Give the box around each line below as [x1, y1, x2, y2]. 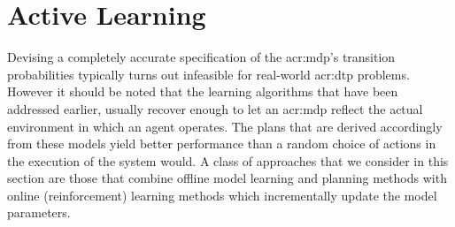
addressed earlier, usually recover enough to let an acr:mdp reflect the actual [7, 99, 423, 117]
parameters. [7, 203, 71, 222]
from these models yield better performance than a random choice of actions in [7, 134, 436, 153]
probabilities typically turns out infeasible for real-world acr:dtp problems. [7, 64, 410, 83]
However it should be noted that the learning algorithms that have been [7, 82, 398, 101]
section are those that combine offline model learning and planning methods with [7, 169, 447, 187]
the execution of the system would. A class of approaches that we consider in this [7, 151, 449, 170]
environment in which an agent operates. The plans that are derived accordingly [7, 117, 443, 135]
